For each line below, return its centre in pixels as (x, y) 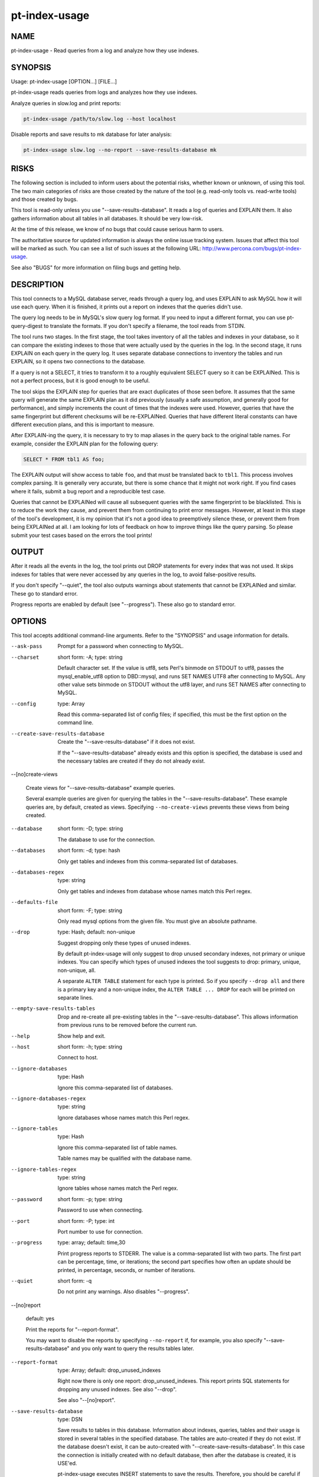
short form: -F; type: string (90, 910)
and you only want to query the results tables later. (133, 1349)
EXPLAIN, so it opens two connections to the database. (78, 362)
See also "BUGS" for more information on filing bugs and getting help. (96, 267)
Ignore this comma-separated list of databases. (115, 1088)
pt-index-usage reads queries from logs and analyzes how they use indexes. (104, 92)
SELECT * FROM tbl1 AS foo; (64, 459)
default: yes (40, 1319)
